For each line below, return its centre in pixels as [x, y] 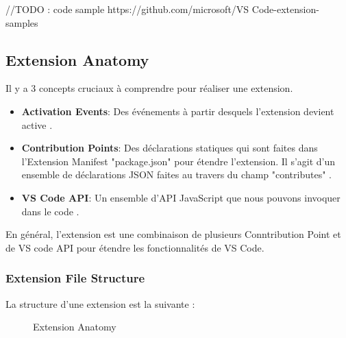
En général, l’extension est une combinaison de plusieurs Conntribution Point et [173, 234]
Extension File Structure [75, 278]
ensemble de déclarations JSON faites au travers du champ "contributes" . [176, 174]
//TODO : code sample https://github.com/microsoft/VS [127, 9]
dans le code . [50, 211]
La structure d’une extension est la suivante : [100, 303]
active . [37, 124]
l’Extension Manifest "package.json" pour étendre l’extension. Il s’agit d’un [178, 161]
